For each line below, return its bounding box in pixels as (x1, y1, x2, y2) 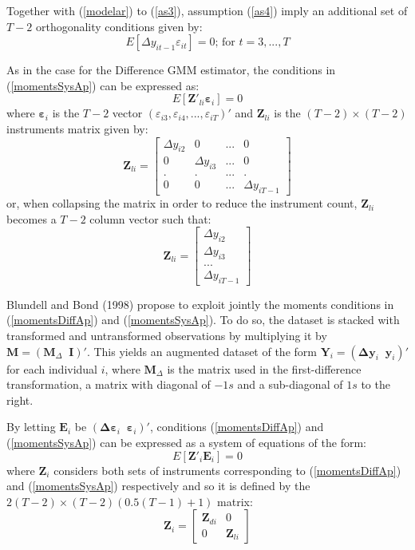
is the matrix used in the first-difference (167, 360, 362, 377)
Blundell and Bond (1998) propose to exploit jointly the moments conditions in (6, 295, 394, 312)
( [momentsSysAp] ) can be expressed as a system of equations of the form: (6, 433, 366, 450)
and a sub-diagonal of (237, 376, 343, 393)
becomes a (6, 210, 57, 227)
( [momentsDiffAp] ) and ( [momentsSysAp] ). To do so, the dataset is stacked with (6, 311, 400, 328)
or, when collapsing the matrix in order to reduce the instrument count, (6, 195, 358, 212)
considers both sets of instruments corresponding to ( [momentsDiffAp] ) (53, 461, 401, 478)
